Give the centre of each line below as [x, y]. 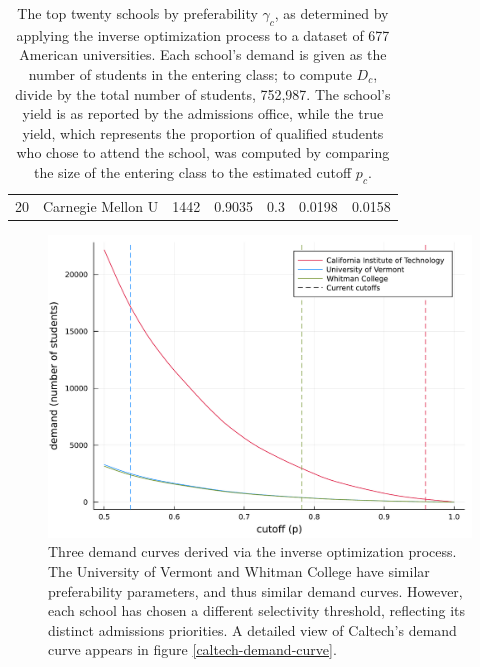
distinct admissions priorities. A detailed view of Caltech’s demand [252, 629]
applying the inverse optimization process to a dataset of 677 [203, 34]
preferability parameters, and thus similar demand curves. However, [255, 590]
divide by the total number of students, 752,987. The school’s [203, 93]
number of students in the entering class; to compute [190, 73]
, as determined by [331, 13]
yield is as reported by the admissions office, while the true [203, 113]
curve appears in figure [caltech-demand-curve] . [192, 649]
